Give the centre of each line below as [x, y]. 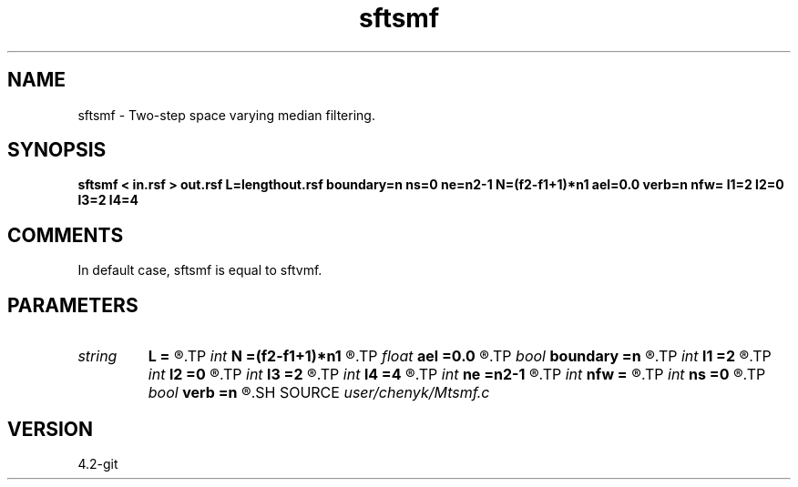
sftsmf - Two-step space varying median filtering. [226, 115]
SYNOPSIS [57, 150]
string [97, 356]
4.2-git [98, 463]
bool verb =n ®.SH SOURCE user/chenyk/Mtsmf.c [319, 393]
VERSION [51, 429]
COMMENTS [66, 235]
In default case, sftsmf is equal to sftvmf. [200, 270]
